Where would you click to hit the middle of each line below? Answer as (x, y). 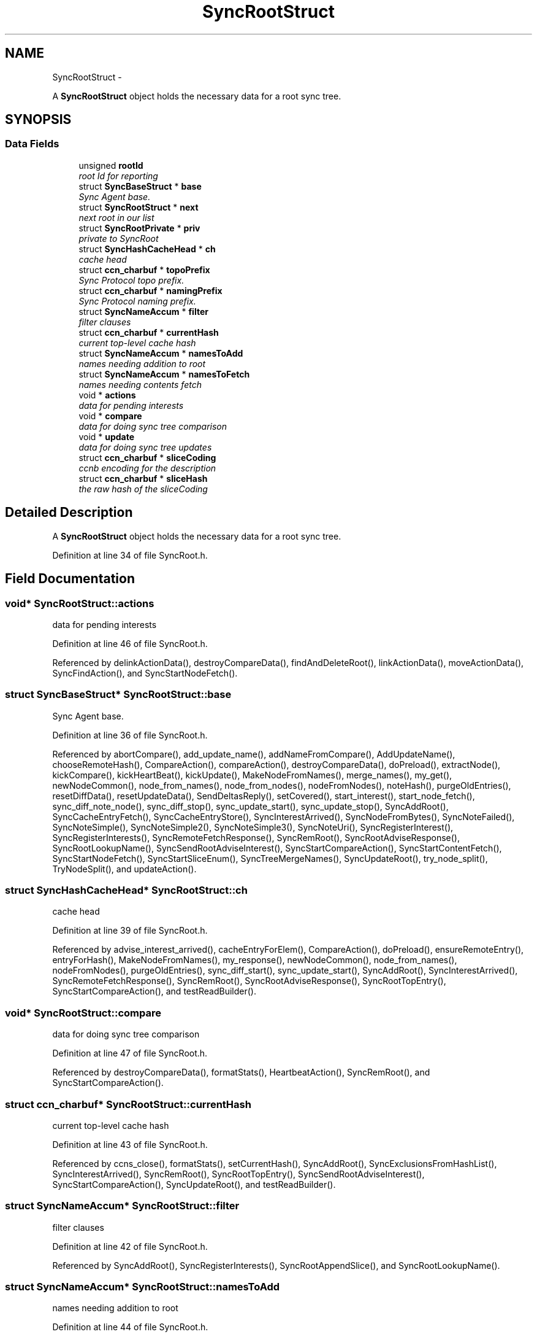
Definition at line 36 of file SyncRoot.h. (130, 735)
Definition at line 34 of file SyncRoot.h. (130, 555)
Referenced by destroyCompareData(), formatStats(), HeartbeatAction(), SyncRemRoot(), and (241, 1072)
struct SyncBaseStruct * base (140, 186)
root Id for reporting (118, 176)
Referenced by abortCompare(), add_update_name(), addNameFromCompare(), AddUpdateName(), (254, 754)
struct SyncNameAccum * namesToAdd (161, 353)
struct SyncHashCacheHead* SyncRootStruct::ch (126, 890)
